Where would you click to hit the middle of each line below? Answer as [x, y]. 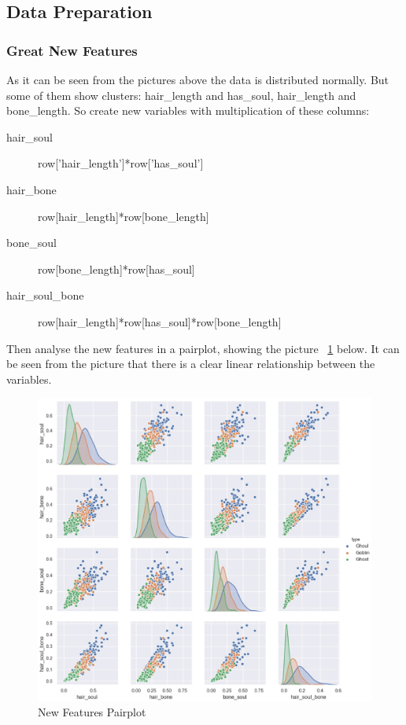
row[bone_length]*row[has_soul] [116, 269]
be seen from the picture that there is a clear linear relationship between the [191, 364]
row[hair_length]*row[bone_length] [124, 216]
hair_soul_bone [45, 295]
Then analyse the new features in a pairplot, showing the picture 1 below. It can [203, 348]
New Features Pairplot [92, 712]
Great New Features [72, 50]
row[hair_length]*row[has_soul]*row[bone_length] [160, 321]
